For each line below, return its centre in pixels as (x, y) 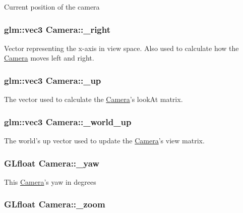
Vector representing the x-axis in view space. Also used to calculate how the (121, 48)
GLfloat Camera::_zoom (55, 204)
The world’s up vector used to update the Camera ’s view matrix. (104, 141)
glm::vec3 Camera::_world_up (68, 121)
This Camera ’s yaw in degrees (50, 181)
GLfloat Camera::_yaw (52, 163)
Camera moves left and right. (49, 58)
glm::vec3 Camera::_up (53, 80)
